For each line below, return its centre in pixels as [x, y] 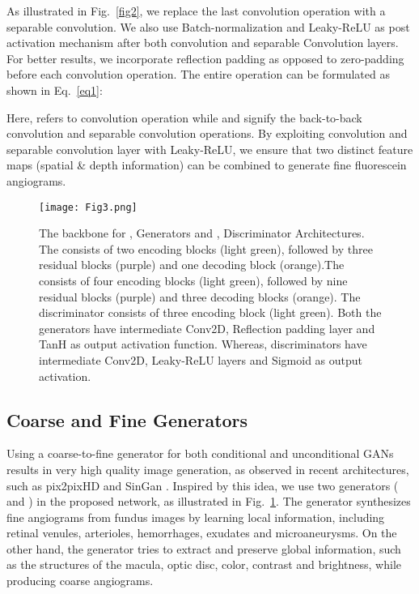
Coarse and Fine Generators [127, 419]
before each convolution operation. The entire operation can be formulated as [198, 74]
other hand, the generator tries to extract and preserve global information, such [204, 548]
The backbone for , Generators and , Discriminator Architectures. [202, 233]
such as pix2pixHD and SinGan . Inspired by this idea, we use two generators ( [203, 485]
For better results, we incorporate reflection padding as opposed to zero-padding [205, 58]
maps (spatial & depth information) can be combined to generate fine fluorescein [207, 165]
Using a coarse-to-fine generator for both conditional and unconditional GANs [200, 453]
